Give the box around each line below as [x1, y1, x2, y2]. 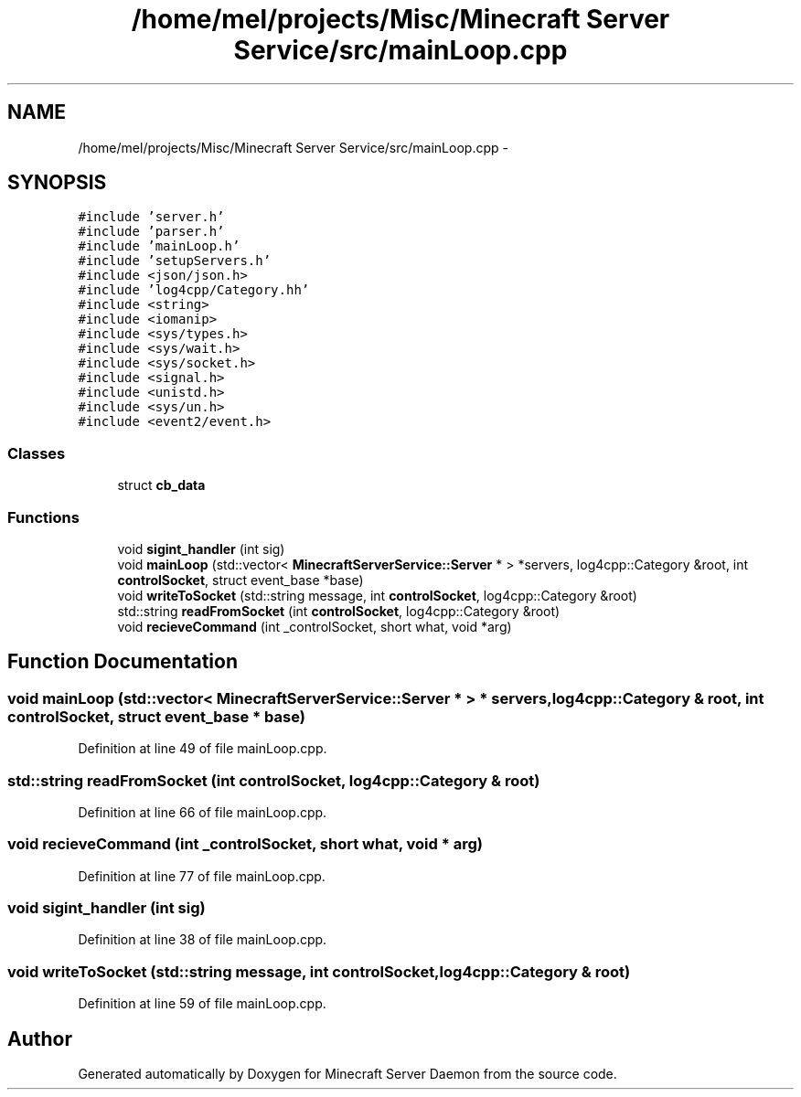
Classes [7, 443, 66, 463]
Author [7, 1027, 72, 1050]
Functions [7, 507, 80, 527]
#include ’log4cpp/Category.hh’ [78, 282, 310, 298]
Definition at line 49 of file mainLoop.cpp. [78, 740, 327, 757]
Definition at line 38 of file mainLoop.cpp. [78, 932, 327, 948]
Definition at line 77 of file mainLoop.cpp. [78, 868, 326, 884]
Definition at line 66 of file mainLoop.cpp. [78, 804, 327, 820]
